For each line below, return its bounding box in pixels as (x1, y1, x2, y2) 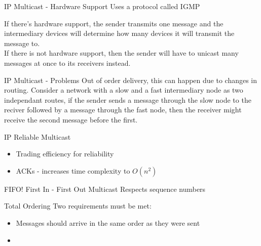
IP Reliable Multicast (4, 131, 71, 142)
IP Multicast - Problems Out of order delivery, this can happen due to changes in (4, 74, 257, 85)
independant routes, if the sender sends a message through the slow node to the (4, 94, 251, 105)
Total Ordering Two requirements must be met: (4, 200, 152, 211)
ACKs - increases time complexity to (16, 165, 130, 176)
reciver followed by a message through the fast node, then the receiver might (4, 104, 242, 115)
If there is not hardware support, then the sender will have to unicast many (4, 48, 239, 58)
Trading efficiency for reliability (16, 148, 114, 159)
